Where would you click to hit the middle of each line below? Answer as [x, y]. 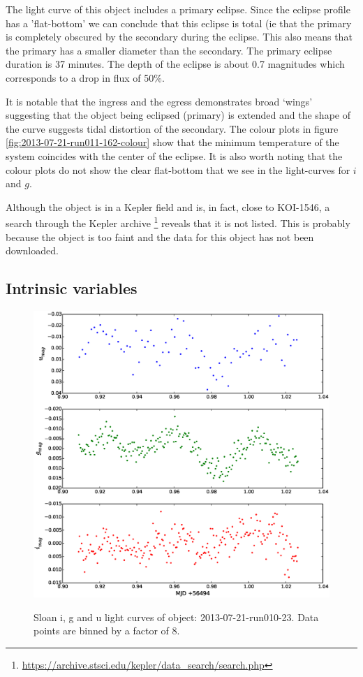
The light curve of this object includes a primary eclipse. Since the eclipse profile [178, 9]
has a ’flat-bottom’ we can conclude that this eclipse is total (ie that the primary [179, 23]
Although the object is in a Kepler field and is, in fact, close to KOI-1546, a [168, 206]
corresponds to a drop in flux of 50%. [85, 77]
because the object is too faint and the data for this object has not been [160, 236]
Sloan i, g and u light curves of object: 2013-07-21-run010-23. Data [176, 617]
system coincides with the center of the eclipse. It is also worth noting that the [174, 155]
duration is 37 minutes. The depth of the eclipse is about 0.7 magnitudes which [175, 64]
